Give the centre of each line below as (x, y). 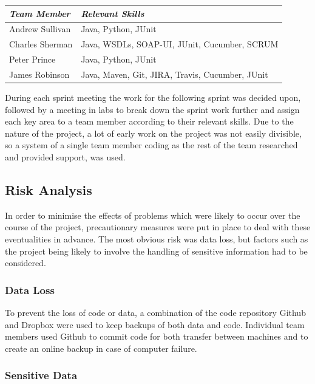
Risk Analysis (49, 189)
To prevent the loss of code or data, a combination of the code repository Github (155, 312)
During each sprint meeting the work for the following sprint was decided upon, (153, 97)
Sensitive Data (41, 375)
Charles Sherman (41, 44)
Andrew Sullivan (40, 29)
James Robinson (39, 74)
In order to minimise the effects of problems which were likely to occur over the (153, 215)
